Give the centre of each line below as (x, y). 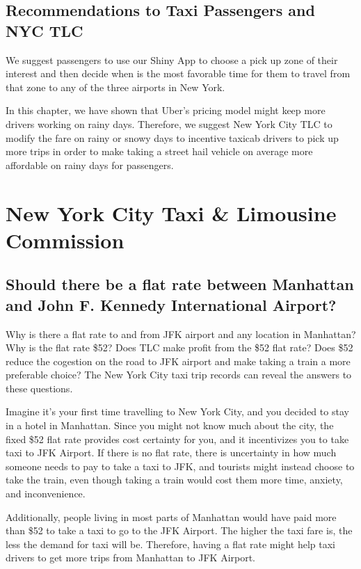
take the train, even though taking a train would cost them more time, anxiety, (174, 480)
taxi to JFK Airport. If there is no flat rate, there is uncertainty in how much (171, 452)
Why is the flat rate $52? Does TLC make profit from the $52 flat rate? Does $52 (179, 347)
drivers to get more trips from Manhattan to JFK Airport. (131, 558)
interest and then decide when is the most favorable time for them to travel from (178, 73)
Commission (65, 240)
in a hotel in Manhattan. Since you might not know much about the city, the (170, 425)
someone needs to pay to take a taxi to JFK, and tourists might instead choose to (180, 466)
